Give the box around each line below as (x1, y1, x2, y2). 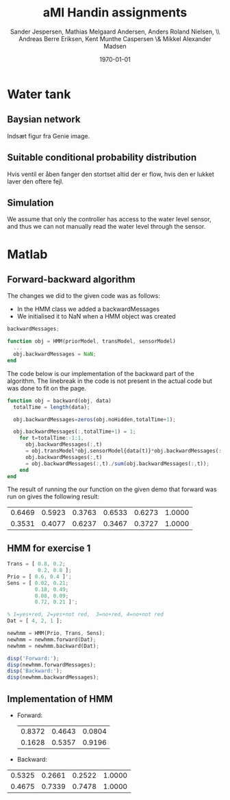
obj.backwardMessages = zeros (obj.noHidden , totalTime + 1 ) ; (13, 416, 176, 423)
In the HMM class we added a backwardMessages (16, 305, 159, 313)
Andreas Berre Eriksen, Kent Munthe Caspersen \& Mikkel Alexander (18, 34, 212, 42)
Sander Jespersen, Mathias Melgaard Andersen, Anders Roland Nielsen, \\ (10, 27, 220, 36)
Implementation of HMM (7, 693, 113, 705)
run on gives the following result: (7, 492, 100, 501)
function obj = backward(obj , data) (7, 397, 112, 404)
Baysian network (7, 114, 81, 125)
